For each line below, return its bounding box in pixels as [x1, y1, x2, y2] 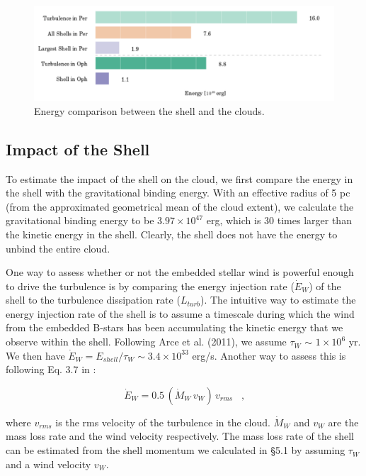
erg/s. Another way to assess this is [192, 348, 346, 362]
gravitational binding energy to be [6, 213, 154, 228]
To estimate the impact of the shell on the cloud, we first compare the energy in [6, 171, 353, 186]
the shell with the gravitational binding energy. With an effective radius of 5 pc [6, 185, 350, 200]
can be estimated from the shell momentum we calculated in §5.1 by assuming [6, 443, 345, 458]
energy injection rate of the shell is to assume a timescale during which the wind [6, 306, 355, 321]
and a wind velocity [6, 456, 91, 471]
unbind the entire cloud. [6, 240, 110, 255]
